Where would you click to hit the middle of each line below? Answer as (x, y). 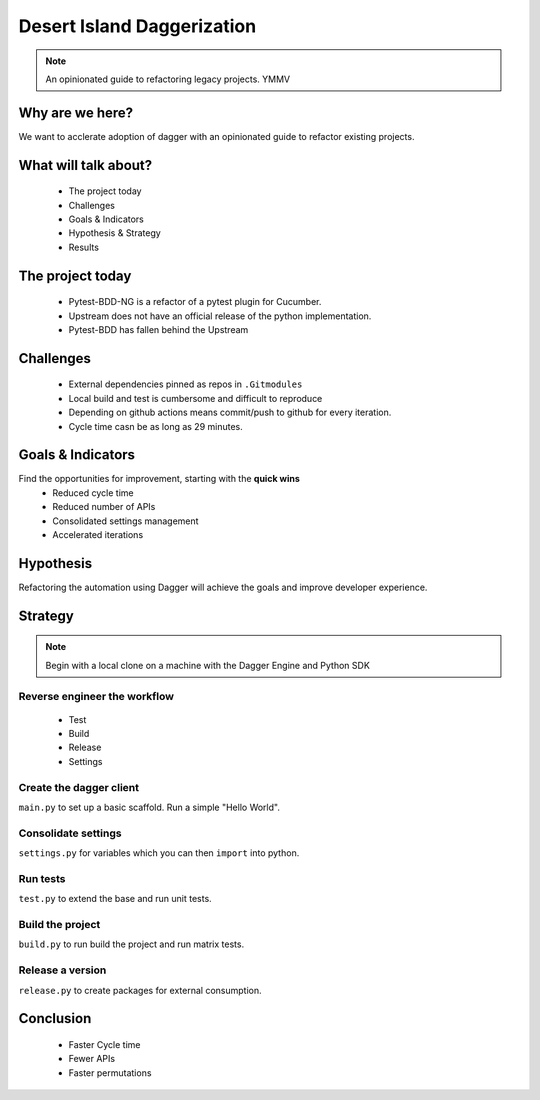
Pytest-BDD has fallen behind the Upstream (158, 329)
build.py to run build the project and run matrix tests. (131, 944)
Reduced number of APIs (104, 507)
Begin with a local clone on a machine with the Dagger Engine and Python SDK (207, 665)
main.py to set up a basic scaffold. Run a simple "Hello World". (149, 807)
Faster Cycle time (104, 1044)
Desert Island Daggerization (137, 26)
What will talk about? (85, 165)
